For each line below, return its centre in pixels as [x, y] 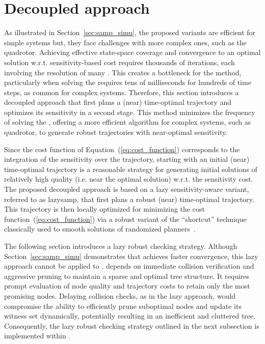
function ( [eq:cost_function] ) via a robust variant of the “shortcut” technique [125, 219]
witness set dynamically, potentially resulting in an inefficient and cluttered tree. [130, 316]
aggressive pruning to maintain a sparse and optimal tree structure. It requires [127, 276]
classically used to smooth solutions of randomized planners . [100, 229]
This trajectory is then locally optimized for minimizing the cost [104, 209]
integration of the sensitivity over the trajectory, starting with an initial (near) [127, 159]
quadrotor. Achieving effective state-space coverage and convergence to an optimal [132, 52]
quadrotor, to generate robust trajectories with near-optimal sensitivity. [116, 132]
